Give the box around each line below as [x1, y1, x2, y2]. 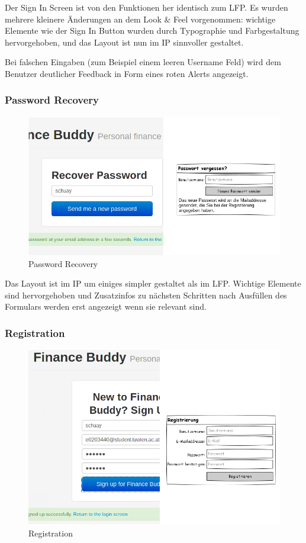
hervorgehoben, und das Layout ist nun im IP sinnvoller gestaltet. [5, 36, 244, 48]
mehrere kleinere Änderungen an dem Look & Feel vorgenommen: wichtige [5, 12, 276, 25]
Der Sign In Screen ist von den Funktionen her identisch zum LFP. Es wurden [5, 1, 288, 13]
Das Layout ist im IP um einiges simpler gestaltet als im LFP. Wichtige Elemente [5, 277, 301, 290]
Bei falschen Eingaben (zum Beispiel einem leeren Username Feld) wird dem [5, 56, 281, 68]
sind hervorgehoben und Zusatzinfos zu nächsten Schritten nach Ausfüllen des [5, 288, 287, 301]
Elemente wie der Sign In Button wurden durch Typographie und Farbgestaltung [5, 24, 299, 37]
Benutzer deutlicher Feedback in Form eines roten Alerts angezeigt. [5, 67, 249, 79]
